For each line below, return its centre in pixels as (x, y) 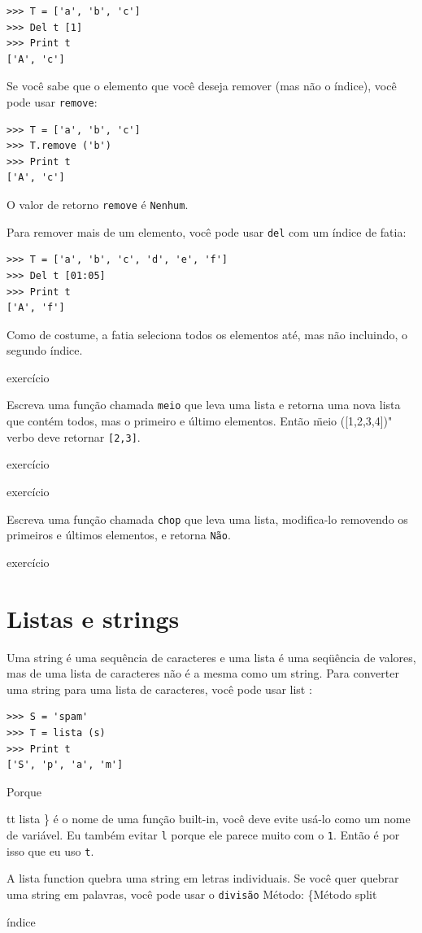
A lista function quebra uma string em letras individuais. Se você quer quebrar (203, 878)
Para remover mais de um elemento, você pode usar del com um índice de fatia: (207, 231)
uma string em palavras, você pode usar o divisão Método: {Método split (192, 894)
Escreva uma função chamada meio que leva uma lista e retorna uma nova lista (204, 405)
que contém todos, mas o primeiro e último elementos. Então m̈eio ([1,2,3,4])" (200, 421)
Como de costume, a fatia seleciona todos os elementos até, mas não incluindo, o (207, 334)
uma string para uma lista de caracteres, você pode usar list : (159, 689)
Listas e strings (93, 618)
